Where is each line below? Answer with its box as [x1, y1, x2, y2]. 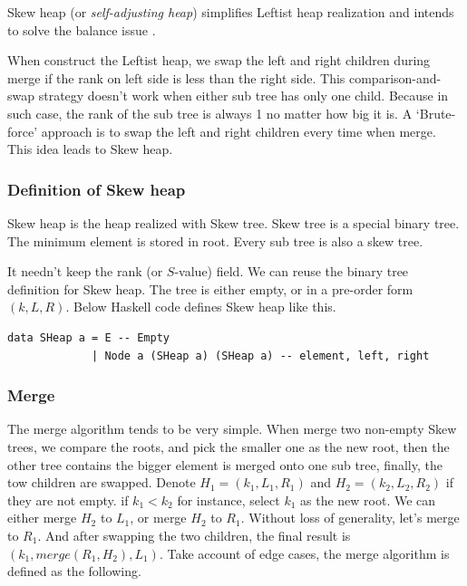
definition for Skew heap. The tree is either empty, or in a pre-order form [7, 279, 413, 298]
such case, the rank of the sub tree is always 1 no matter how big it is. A [7, 103, 413, 122]
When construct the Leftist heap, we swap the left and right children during [7, 51, 431, 70]
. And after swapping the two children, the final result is [37, 525, 351, 544]
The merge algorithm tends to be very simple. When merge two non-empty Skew [7, 419, 457, 438]
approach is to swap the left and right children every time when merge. [41, 121, 436, 140]
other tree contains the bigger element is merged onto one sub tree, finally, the [7, 455, 443, 474]
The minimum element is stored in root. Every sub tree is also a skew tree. [7, 231, 423, 250]
